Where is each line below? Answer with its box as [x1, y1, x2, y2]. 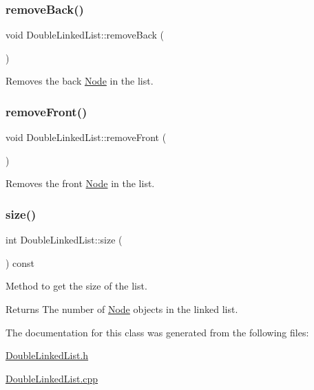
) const [6, 255, 35, 270]
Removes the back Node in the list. [6, 74, 154, 88]
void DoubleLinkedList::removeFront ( [6, 130, 167, 144]
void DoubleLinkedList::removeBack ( [6, 28, 164, 42]
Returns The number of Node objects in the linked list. [6, 302, 238, 316]
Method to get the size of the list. [6, 279, 147, 293]
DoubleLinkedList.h [6, 348, 89, 362]
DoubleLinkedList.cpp [6, 371, 98, 385]
